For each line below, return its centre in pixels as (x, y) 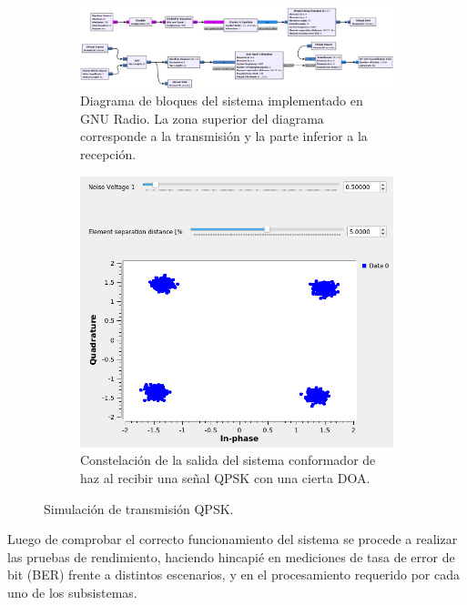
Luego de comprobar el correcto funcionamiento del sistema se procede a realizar (233, 539)
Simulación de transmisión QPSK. (139, 508)
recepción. (108, 154)
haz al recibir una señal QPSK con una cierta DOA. (225, 477)
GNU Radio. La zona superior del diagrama (202, 118)
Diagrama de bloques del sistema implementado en (222, 101)
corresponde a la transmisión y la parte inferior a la (224, 136)
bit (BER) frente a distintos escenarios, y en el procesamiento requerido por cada (234, 575)
